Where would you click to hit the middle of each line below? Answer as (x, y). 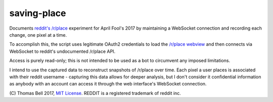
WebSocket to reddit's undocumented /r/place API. (62, 51)
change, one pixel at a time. (38, 35)
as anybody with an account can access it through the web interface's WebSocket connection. (108, 84)
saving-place (38, 13)
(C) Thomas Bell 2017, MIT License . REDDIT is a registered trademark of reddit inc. (95, 93)
